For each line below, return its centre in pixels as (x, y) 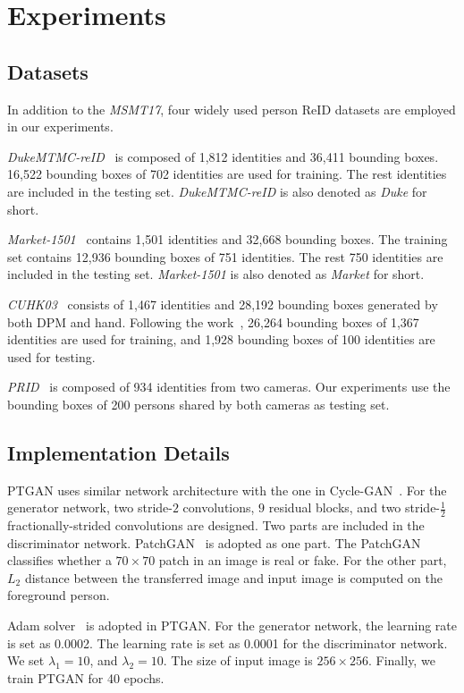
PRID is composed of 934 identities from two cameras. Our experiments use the (229, 387)
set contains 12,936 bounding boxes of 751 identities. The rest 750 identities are (225, 256)
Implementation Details (118, 452)
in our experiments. (60, 127)
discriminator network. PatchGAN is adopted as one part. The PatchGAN (214, 542)
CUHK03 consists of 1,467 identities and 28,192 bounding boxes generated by (223, 304)
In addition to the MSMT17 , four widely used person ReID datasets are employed (232, 109)
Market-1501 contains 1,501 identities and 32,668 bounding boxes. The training (228, 239)
